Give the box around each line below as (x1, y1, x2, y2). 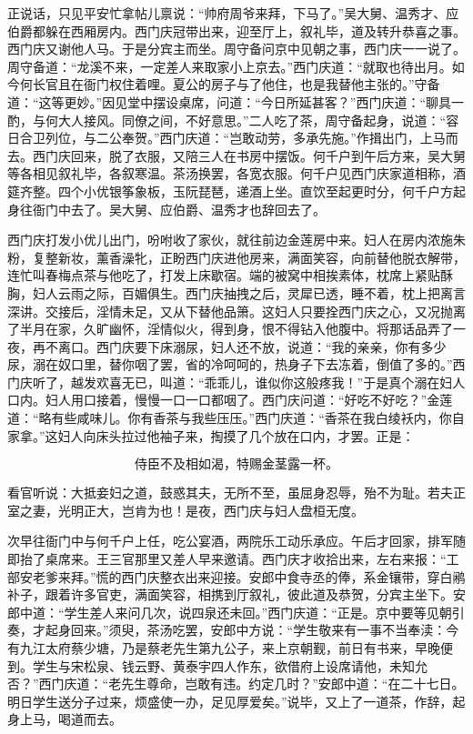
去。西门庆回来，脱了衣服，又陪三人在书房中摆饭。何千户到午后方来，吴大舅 (7, 146, 466, 165)
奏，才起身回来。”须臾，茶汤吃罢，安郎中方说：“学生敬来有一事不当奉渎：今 (7, 620, 459, 639)
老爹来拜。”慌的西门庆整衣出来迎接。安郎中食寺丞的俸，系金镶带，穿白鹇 (32, 567, 466, 586)
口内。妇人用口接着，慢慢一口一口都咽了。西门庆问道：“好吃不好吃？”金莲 (7, 390, 453, 409)
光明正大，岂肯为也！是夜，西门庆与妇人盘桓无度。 (57, 500, 364, 519)
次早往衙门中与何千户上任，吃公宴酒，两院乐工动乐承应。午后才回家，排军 (7, 531, 453, 550)
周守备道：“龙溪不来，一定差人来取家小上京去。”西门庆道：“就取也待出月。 (7, 56, 452, 75)
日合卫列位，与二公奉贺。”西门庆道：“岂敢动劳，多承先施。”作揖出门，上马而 (7, 128, 458, 147)
